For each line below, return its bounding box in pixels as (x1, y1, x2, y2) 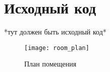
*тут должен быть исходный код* (4, 26, 106, 37)
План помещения (24, 58, 77, 69)
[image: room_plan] (24, 44, 89, 51)
